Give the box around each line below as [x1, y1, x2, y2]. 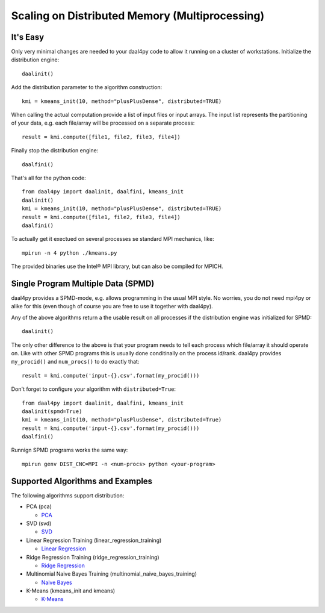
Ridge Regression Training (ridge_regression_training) [26, 553, 159, 561]
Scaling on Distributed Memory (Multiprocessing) [11, 9, 265, 22]
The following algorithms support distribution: [11, 491, 125, 499]
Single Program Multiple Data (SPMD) [11, 278, 155, 288]
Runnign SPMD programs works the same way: [11, 446, 128, 454]
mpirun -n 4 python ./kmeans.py [22, 249, 117, 256]
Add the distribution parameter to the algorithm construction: [11, 84, 162, 91]
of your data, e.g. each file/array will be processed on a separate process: [11, 119, 195, 126]
